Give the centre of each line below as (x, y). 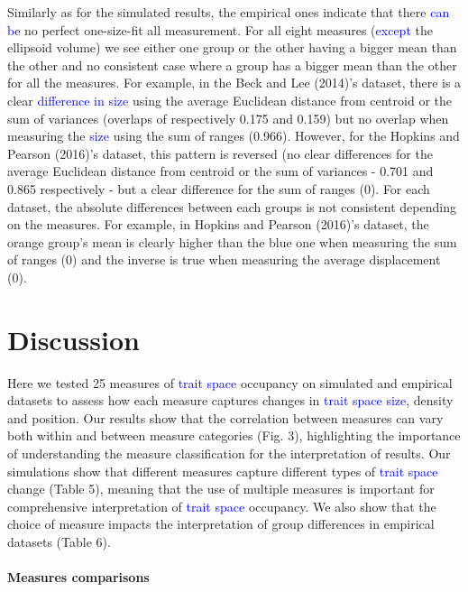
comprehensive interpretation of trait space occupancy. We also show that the (222, 506)
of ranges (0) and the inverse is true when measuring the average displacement (224, 259)
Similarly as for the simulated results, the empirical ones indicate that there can (229, 12)
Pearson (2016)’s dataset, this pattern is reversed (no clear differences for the (220, 153)
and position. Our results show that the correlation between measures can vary (225, 417)
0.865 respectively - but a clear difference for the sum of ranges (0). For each (219, 188)
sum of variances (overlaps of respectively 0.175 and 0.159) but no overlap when (228, 118)
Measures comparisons (78, 577)
